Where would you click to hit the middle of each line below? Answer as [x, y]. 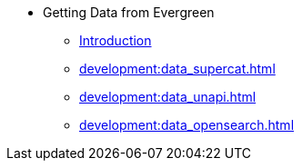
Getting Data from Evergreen [129, 12]
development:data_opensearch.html [187, 125]
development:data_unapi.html [168, 97]
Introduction [116, 40]
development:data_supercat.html [177, 69]
